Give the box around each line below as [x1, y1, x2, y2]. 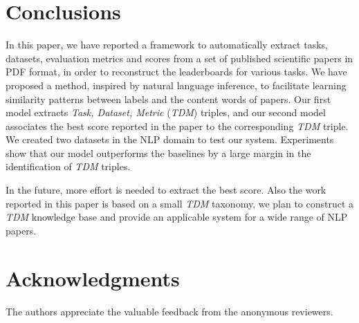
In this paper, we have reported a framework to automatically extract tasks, [6, 37, 328, 52]
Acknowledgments [6, 264, 180, 292]
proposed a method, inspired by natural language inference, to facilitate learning [6, 77, 347, 92]
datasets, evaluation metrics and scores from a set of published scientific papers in [6, 50, 353, 65]
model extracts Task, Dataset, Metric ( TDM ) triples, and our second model [6, 105, 326, 120]
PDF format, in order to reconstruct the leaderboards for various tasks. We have [6, 64, 347, 79]
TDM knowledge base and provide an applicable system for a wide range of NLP [6, 210, 348, 224]
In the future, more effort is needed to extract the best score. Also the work [6, 183, 326, 197]
